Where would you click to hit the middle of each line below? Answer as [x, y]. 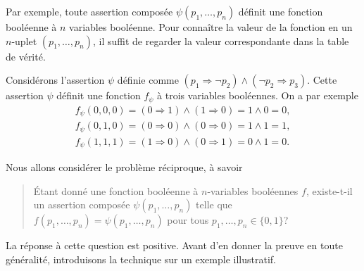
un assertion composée [82, 204]
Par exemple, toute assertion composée [89, 11]
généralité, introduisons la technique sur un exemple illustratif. [141, 259]
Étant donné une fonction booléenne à [116, 190]
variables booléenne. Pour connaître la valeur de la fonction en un [211, 27]
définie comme [148, 80]
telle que [214, 204]
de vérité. [26, 56]
